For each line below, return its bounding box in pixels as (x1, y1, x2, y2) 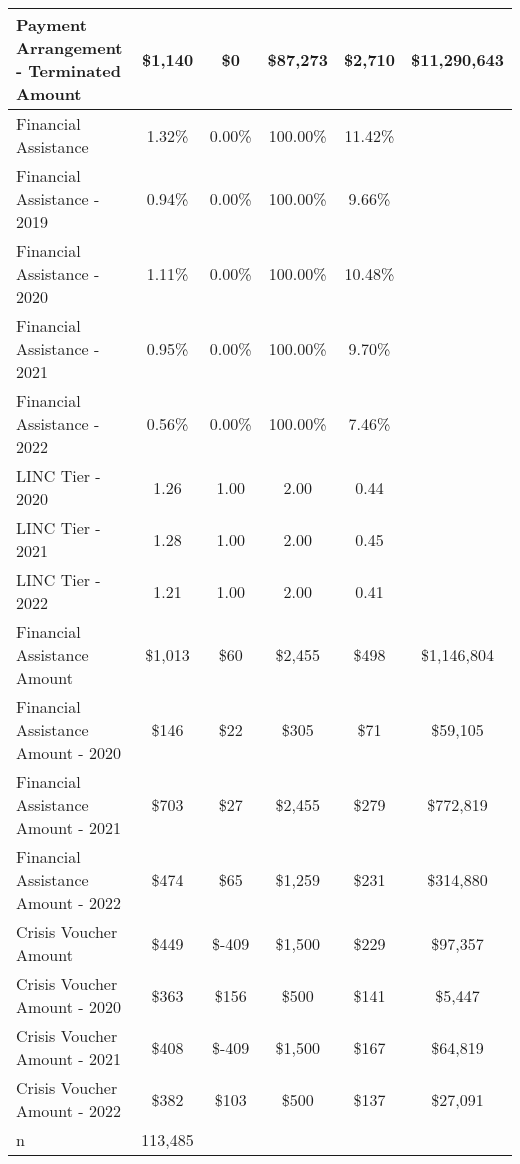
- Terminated (16, 59, 121, 82)
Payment (16, 13, 87, 36)
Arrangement (16, 36, 123, 59)
